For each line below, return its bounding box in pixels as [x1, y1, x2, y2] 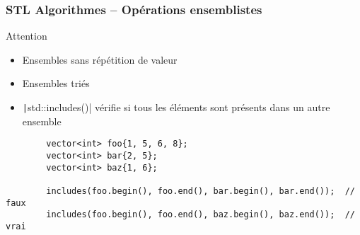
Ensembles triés [22, 76, 90, 91]
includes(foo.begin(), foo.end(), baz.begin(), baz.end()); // [46, 210, 355, 220]
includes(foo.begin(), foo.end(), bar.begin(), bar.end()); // [46, 185, 355, 196]
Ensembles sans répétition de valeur [22, 52, 178, 67]
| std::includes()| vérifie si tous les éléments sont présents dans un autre [22, 100, 330, 114]
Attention [6, 28, 47, 43]
